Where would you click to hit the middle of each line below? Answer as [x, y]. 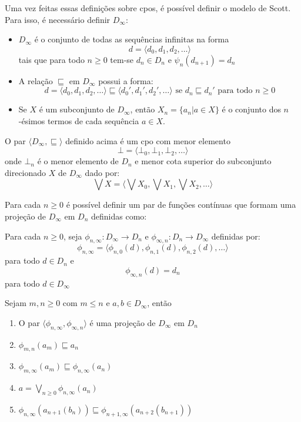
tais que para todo [51, 59]
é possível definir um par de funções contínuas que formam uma [181, 205]
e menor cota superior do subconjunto [203, 161]
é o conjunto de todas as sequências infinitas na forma [132, 39]
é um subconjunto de [77, 109]
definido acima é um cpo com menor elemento [148, 140]
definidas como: [119, 216]
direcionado [26, 172]
